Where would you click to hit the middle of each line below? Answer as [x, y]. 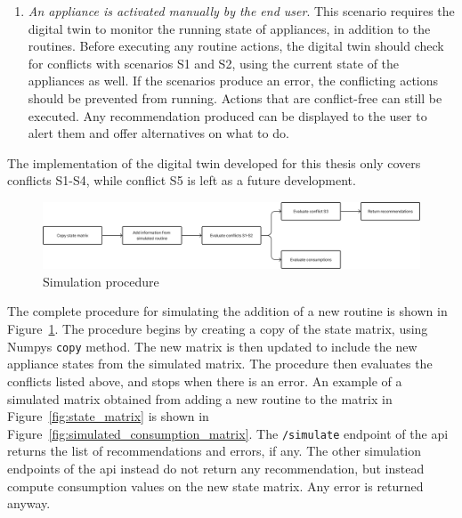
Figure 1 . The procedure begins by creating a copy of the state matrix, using [218, 329]
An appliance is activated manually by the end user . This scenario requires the [241, 11]
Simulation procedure [101, 281]
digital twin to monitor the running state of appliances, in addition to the [229, 28]
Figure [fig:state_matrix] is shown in [108, 416]
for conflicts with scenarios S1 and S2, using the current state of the [214, 63]
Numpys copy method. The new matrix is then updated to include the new [212, 346]
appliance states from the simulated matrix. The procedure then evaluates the [220, 364]
